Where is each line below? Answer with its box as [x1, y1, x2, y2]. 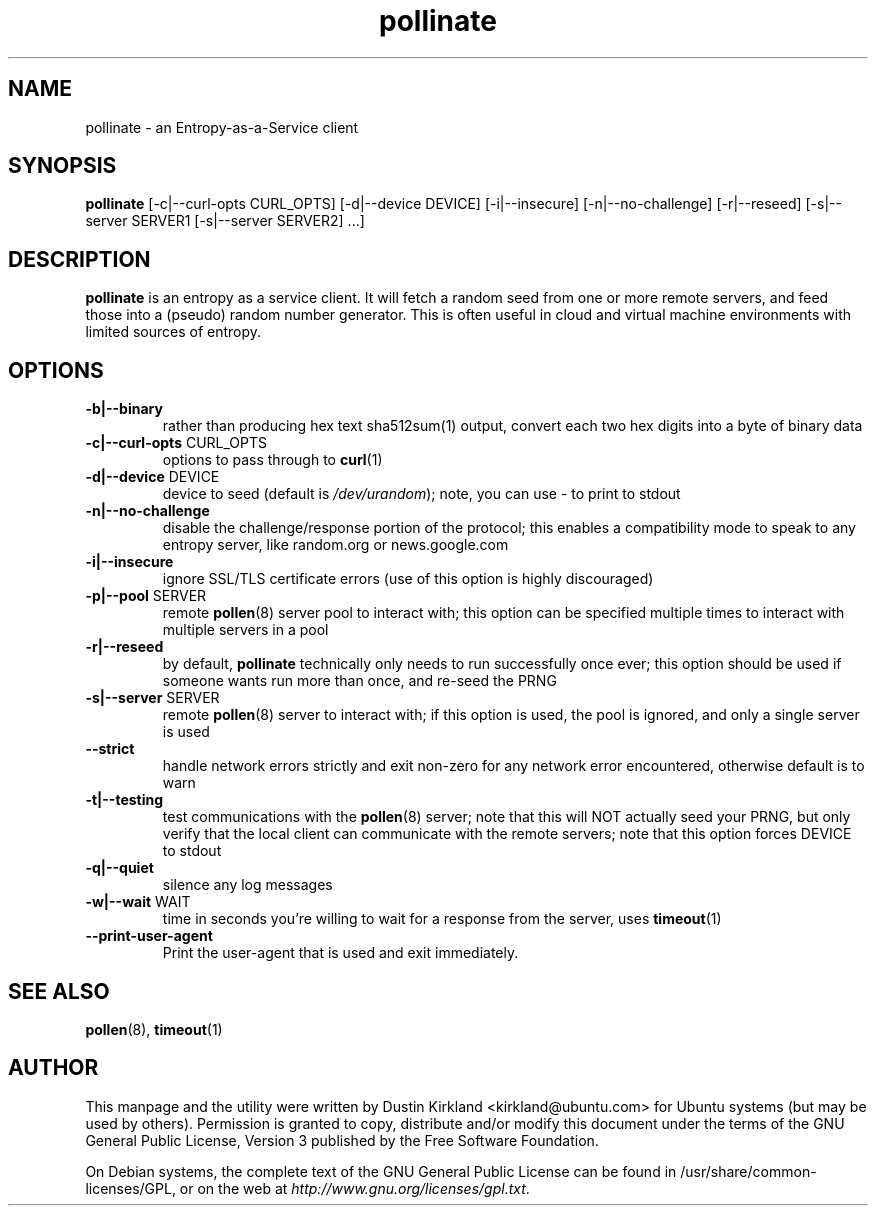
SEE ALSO [8, 978, 110, 1004]
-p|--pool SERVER [85, 587, 207, 605]
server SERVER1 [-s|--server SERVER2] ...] [85, 212, 365, 230]
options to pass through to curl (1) [162, 451, 383, 469]
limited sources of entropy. [85, 323, 262, 341]
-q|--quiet [85, 859, 154, 877]
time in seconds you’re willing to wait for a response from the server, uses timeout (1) [162, 910, 722, 928]
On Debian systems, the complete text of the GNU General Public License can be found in [85, 1162, 677, 1180]
